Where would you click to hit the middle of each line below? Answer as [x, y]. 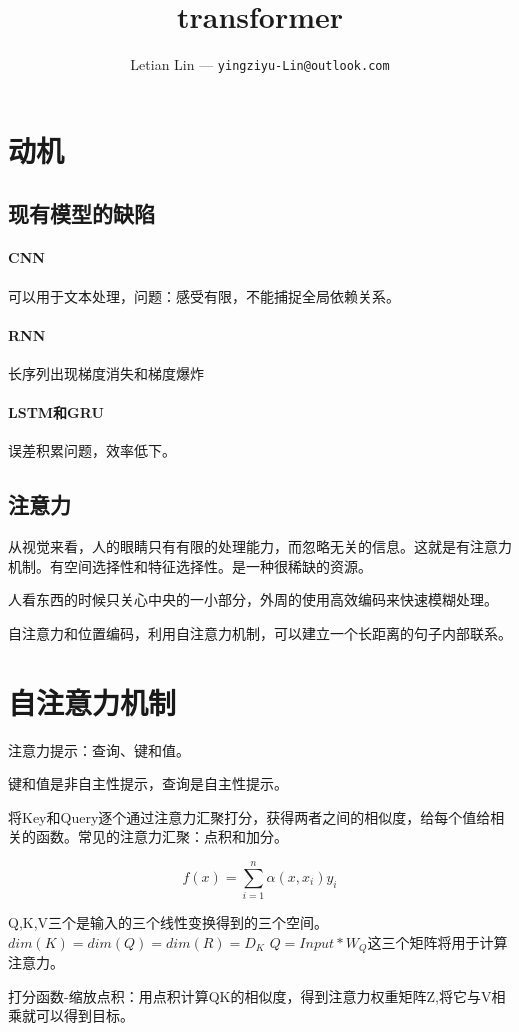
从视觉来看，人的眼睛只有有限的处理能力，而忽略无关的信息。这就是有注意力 [260, 546]
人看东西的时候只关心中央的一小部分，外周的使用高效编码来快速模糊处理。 [253, 599]
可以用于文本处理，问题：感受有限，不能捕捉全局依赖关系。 [204, 295]
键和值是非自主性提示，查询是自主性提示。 [148, 783]
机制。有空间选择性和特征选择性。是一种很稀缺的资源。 [190, 565]
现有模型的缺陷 [81, 213]
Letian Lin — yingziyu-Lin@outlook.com [260, 64]
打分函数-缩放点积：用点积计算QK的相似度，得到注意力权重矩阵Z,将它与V [250, 995]
